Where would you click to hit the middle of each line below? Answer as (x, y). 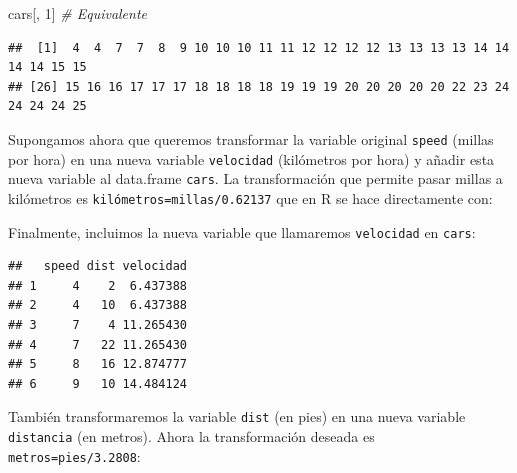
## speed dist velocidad (97, 266)
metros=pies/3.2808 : (74, 455)
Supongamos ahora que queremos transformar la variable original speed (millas (251, 138)
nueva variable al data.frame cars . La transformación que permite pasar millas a (255, 178)
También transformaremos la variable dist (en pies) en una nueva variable (237, 416)
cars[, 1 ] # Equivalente (78, 13)
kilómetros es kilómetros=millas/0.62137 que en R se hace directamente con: (250, 197)
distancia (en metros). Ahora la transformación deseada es (191, 436)
